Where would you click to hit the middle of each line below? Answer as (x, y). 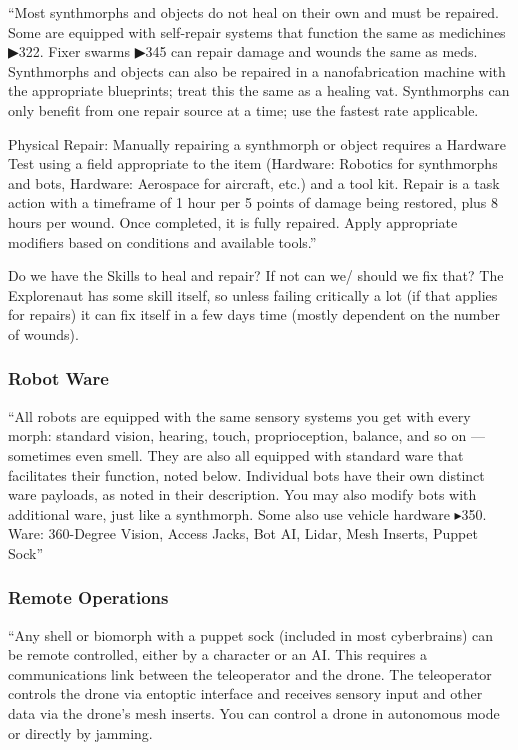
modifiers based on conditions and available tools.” (162, 241)
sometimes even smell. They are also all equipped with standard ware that (236, 454)
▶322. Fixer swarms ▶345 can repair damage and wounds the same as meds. (243, 51)
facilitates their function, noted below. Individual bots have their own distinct (246, 474)
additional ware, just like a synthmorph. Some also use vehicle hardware (229, 513)
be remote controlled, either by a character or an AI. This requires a (217, 654)
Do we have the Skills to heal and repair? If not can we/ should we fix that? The (256, 275)
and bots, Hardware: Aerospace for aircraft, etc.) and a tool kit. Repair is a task (254, 182)
